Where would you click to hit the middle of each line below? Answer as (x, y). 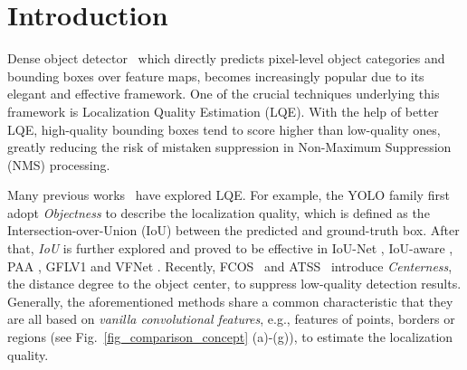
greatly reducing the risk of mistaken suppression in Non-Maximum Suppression (229, 147)
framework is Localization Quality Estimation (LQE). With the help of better (223, 111)
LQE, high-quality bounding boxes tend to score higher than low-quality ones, (224, 129)
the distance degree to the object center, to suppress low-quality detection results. (234, 284)
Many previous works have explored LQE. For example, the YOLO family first (229, 195)
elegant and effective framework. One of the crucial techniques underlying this (224, 94)
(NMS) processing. (59, 164)
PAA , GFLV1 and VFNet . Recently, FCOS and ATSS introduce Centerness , (230, 266)
